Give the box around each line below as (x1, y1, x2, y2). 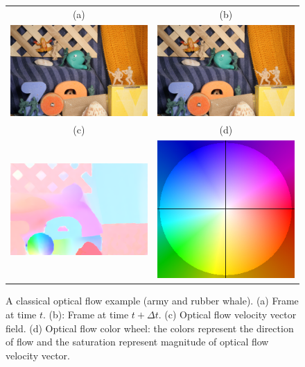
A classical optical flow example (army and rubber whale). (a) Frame (6, 293, 299, 308)
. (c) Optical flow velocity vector (158, 307, 297, 321)
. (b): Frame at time (43, 307, 129, 321)
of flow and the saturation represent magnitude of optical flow (6, 334, 269, 349)
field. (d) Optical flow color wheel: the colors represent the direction (6, 320, 294, 335)
